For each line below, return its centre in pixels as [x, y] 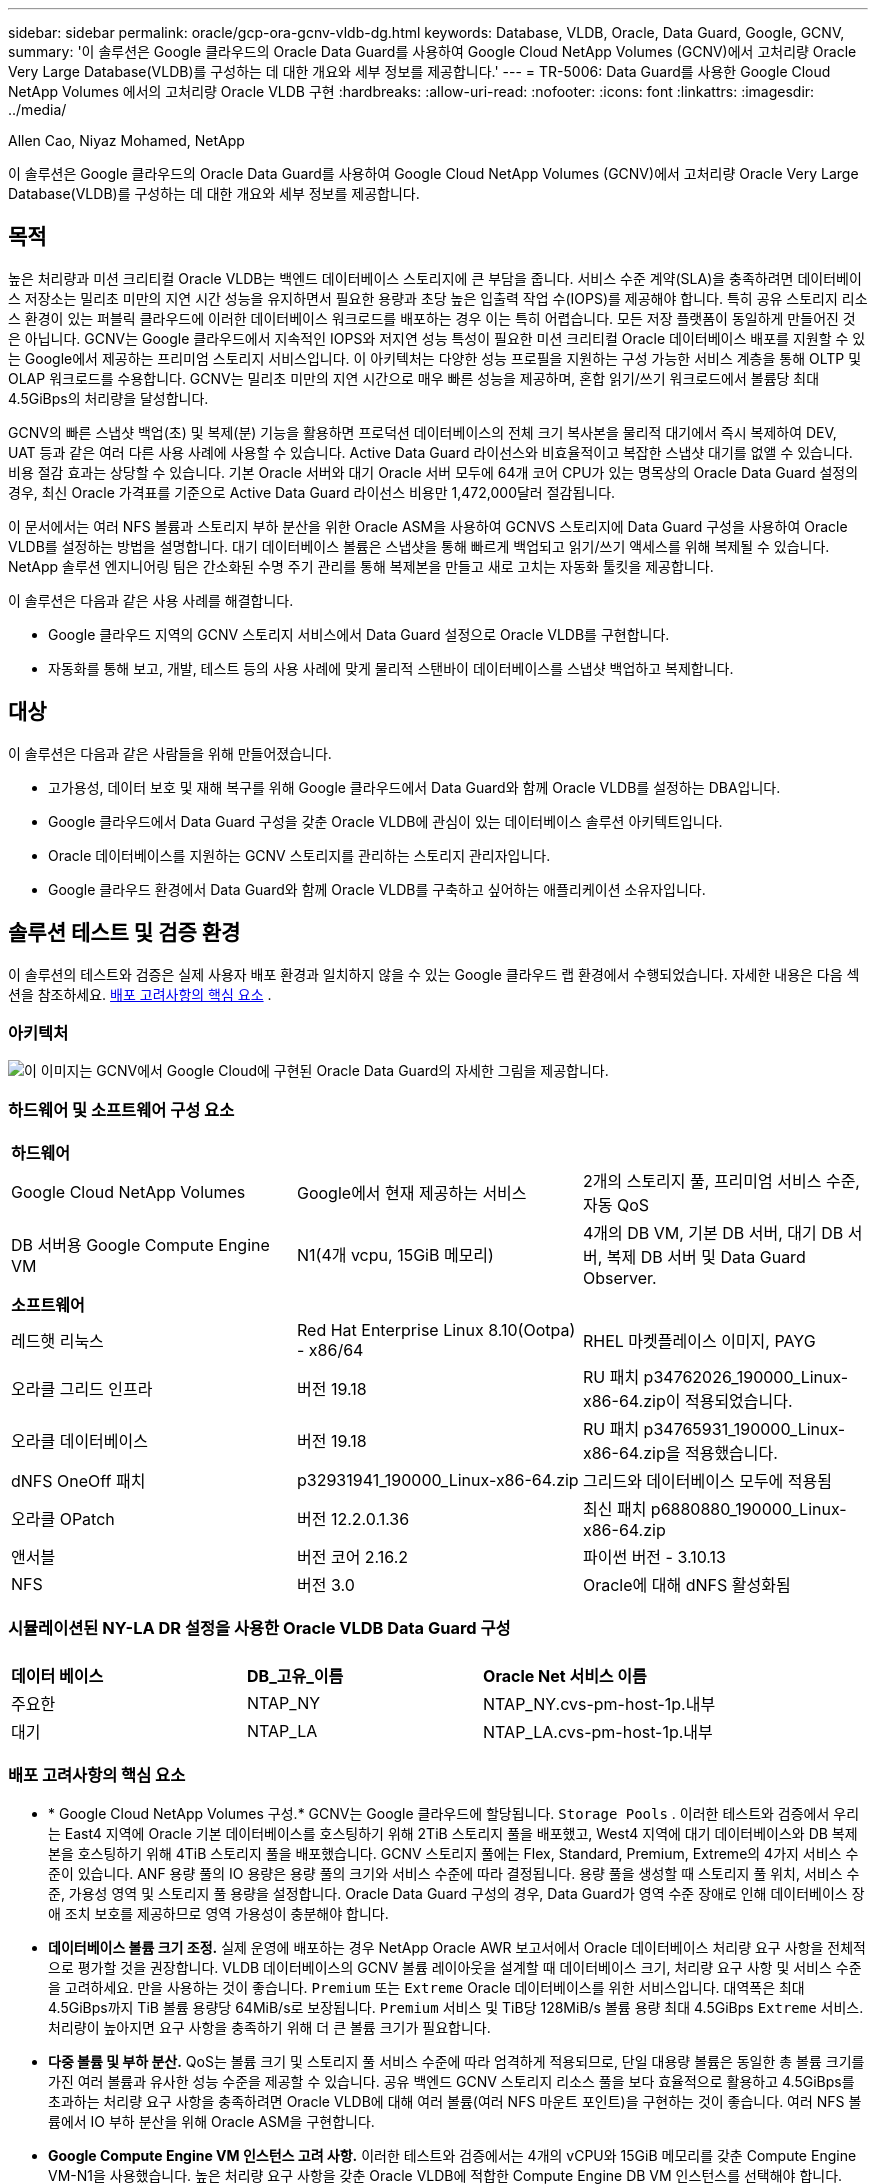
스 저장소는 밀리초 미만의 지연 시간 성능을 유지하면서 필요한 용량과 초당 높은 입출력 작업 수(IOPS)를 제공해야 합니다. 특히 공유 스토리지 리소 [438, 298]
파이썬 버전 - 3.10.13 [654, 1557]
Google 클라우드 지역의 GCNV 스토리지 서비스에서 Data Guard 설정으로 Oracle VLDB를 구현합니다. [359, 634]
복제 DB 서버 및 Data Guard [706, 1257]
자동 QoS [616, 1205]
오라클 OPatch [63, 1519]
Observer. [619, 1278]
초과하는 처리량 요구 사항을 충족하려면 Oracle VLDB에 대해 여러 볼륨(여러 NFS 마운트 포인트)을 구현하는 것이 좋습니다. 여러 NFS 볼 [455, 2101]
